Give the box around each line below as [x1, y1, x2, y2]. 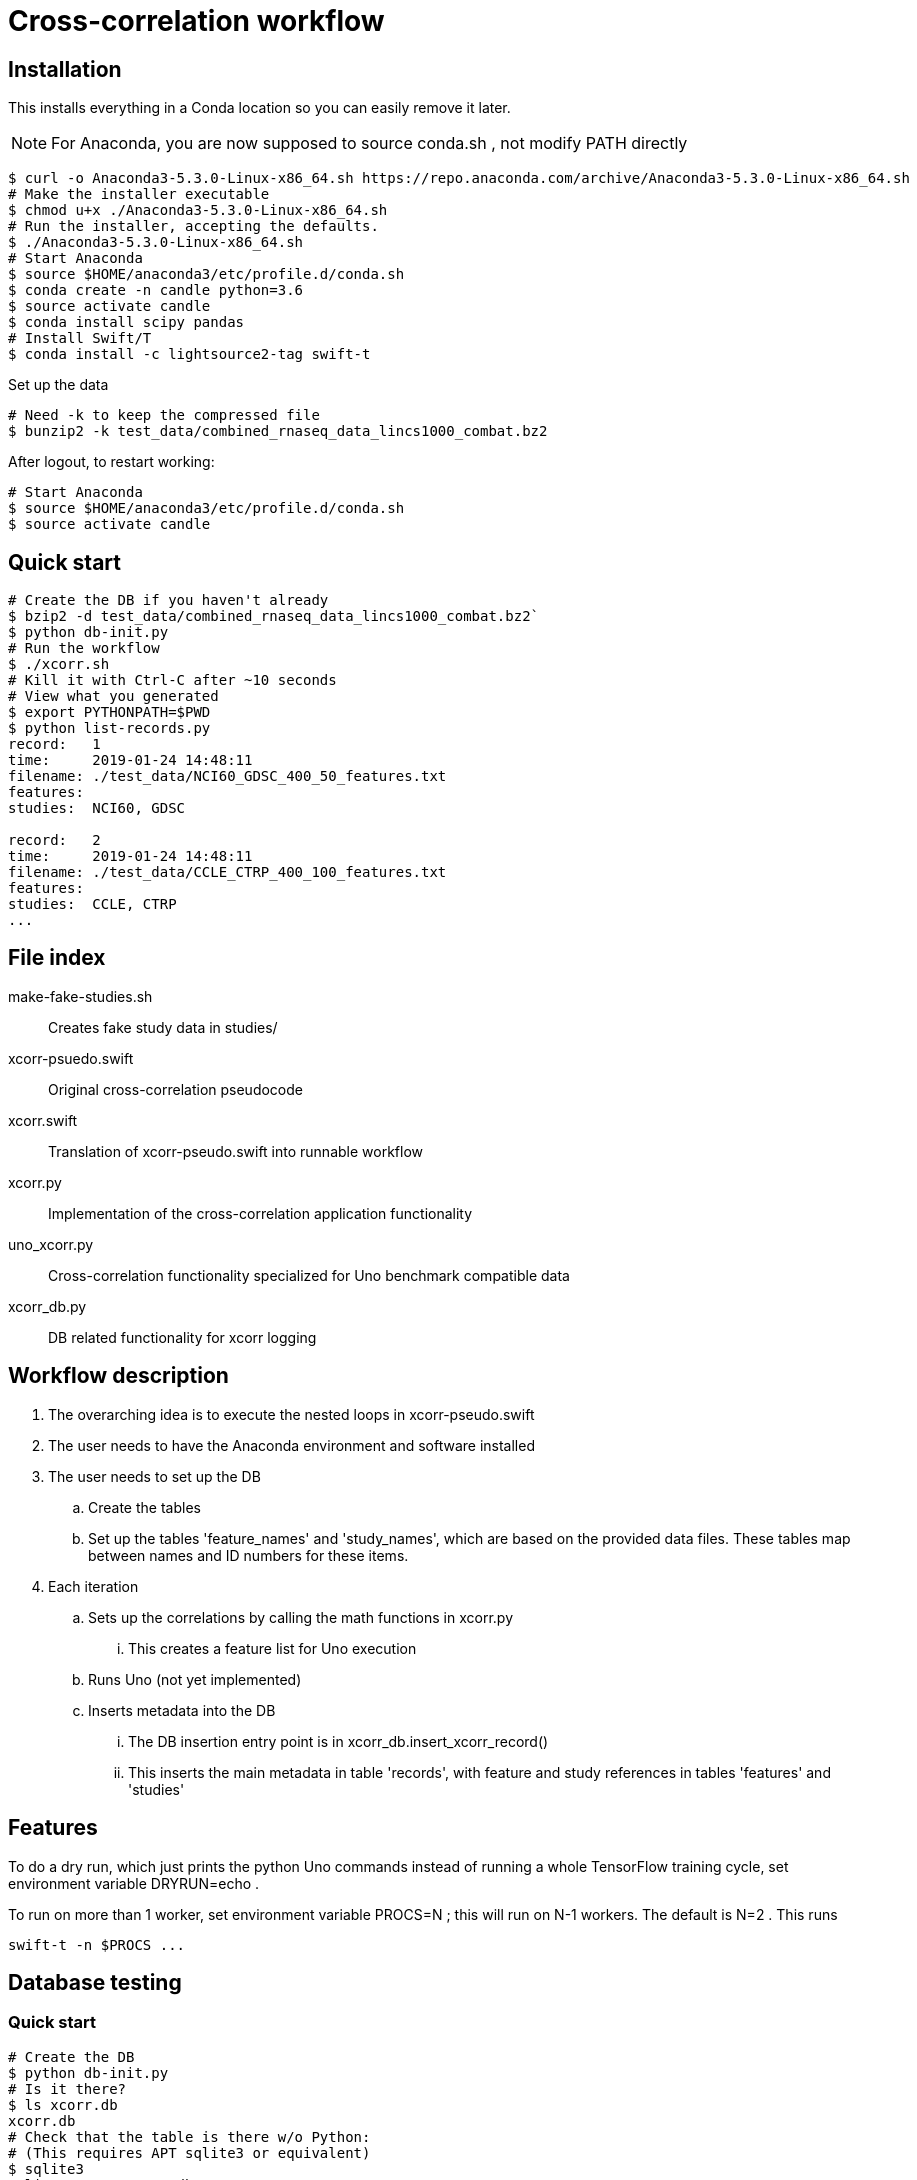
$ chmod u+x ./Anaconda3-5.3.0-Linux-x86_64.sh [8, 202, 388, 219]
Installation [8, 56, 122, 82]
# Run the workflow [8, 640, 160, 657]
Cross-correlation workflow [8, 4, 385, 38]
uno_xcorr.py [8, 1235, 94, 1253]
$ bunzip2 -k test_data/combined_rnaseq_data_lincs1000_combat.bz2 [8, 423, 548, 440]
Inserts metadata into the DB [88, 1701, 276, 1719]
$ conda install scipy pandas [8, 314, 245, 331]
